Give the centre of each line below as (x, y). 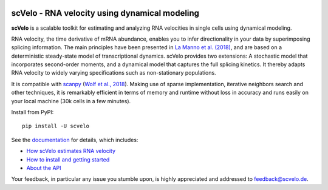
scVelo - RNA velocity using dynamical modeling (105, 13)
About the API (44, 168)
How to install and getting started (68, 159)
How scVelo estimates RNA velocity (71, 151)
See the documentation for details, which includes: (75, 140)
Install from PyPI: (32, 112)
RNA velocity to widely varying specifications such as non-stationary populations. (114, 73)
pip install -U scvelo (56, 126)
